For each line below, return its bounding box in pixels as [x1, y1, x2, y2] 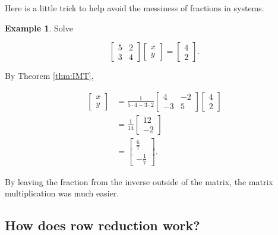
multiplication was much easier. [5, 187, 119, 199]
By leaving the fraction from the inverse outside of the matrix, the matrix [5, 175, 273, 188]
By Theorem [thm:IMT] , [5, 69, 94, 82]
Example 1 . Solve [5, 21, 73, 34]
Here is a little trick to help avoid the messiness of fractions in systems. [5, 2, 264, 14]
